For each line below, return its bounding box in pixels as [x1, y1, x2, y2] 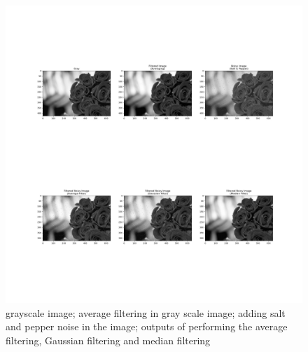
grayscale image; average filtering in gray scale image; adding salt [6, 305, 286, 320]
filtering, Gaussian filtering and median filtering [6, 332, 211, 347]
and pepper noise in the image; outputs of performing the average [6, 319, 288, 334]
